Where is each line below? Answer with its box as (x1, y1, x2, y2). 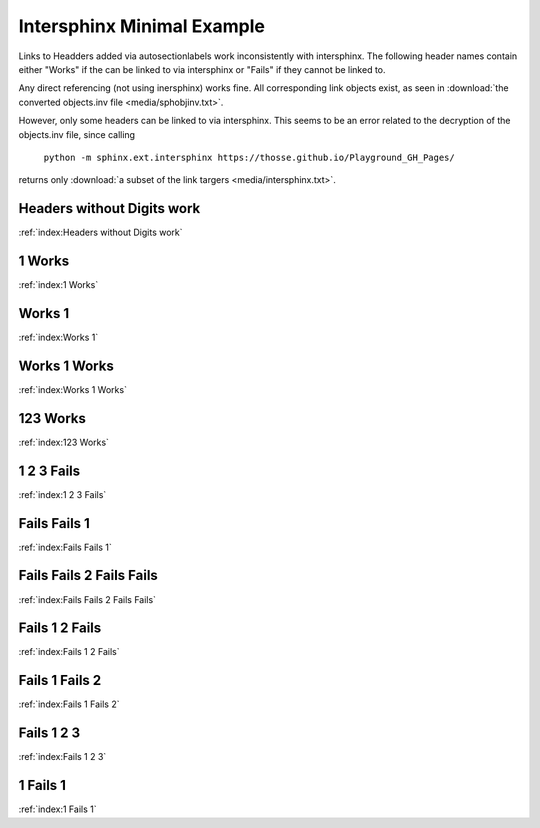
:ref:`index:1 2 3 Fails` (18, 488, 107, 500)
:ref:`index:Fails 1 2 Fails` (18, 646, 120, 658)
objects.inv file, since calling (18, 128, 135, 140)
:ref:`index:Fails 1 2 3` (18, 751, 107, 763)
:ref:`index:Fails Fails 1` (18, 541, 112, 553)
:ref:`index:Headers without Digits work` (18, 226, 184, 239)
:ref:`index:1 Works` (18, 279, 99, 291)
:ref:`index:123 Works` (18, 436, 110, 448)
